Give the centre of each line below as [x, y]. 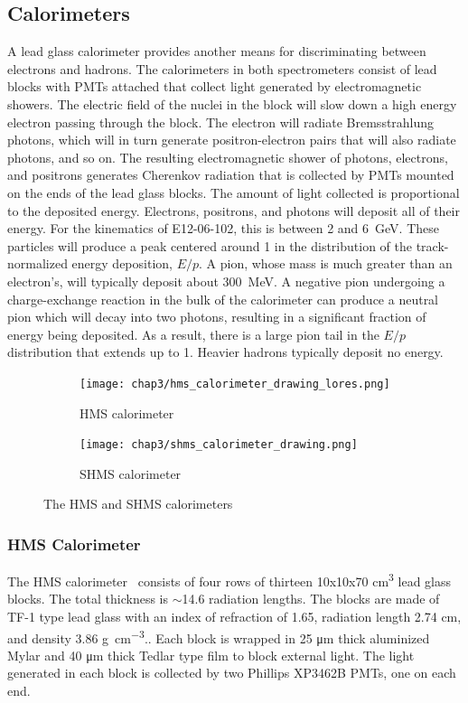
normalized [37, 263]
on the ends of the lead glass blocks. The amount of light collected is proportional [234, 192]
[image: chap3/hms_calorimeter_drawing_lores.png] [235, 384]
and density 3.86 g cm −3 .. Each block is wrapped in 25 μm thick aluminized [219, 636]
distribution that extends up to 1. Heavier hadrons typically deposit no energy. [225, 352]
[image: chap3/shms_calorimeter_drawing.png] [219, 445]
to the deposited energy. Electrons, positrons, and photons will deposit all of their [234, 210]
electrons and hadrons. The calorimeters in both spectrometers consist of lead [222, 68]
